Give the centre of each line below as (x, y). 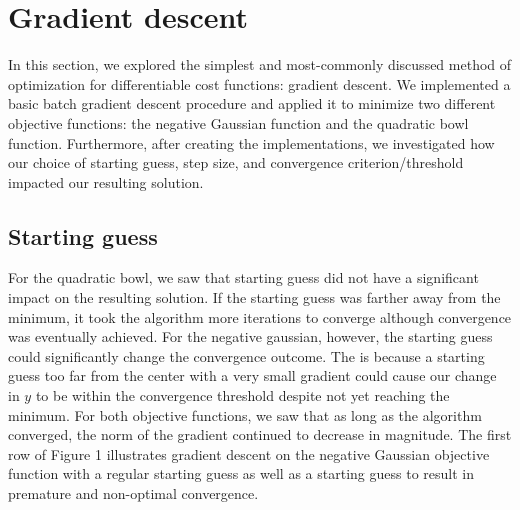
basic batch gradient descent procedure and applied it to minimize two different (252, 103)
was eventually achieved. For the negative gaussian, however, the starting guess (250, 336)
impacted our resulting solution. (106, 181)
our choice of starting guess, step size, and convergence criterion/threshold (236, 162)
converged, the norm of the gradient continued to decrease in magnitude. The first (260, 434)
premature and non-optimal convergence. (133, 493)
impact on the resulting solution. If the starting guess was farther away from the (254, 297)
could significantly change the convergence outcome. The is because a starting (246, 355)
